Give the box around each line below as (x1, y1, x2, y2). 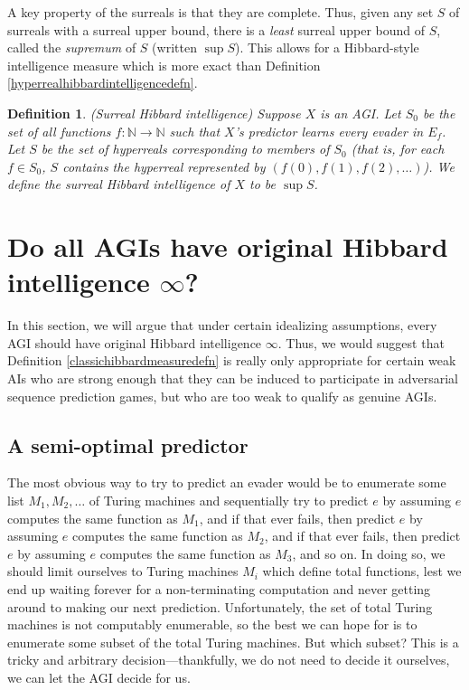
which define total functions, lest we (262, 562, 462, 581)
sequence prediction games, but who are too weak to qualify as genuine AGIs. (7, 386, 437, 405)
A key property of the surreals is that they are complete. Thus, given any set (7, 3, 434, 21)
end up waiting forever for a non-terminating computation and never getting (7, 579, 431, 598)
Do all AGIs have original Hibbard (7, 228, 448, 265)
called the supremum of (7, 38, 136, 57)
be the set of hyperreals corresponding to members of (41, 139, 330, 158)
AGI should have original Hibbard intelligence (7, 333, 262, 352)
